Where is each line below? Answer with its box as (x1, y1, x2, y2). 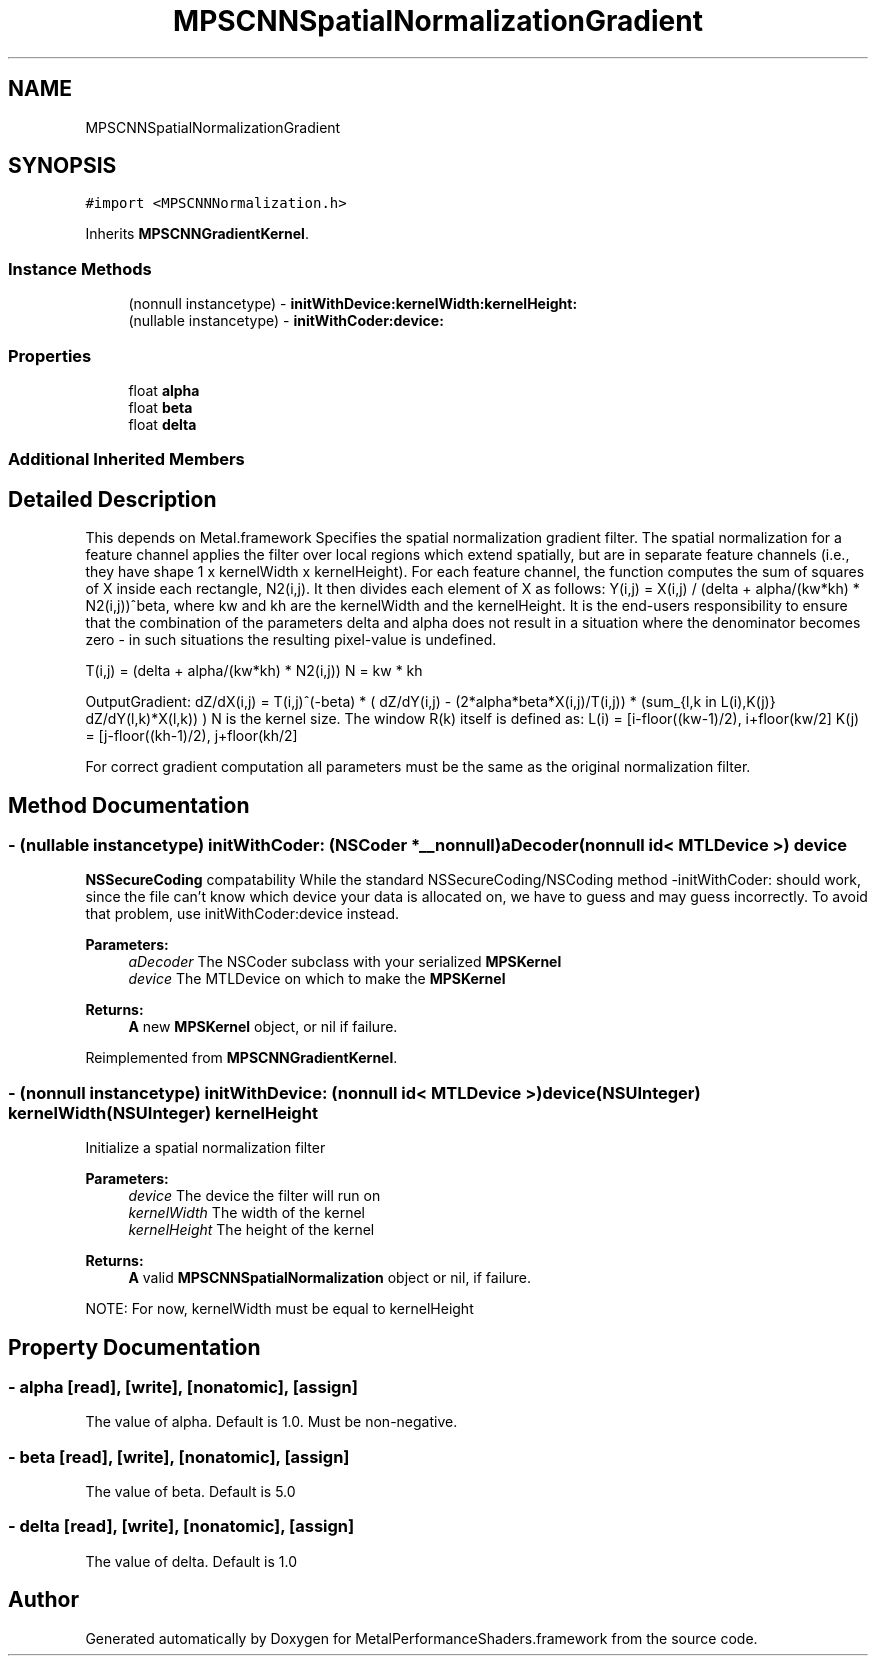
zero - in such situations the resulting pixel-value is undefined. (85, 631, 497, 649)
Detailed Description (8, 486, 217, 512)
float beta (128, 398, 193, 416)
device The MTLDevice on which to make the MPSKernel (128, 970, 506, 988)
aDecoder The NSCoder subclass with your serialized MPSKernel (128, 953, 562, 971)
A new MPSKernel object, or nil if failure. (128, 1018, 398, 1036)
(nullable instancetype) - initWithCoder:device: (128, 312, 444, 330)
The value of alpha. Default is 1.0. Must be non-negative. (85, 1413, 458, 1431)
